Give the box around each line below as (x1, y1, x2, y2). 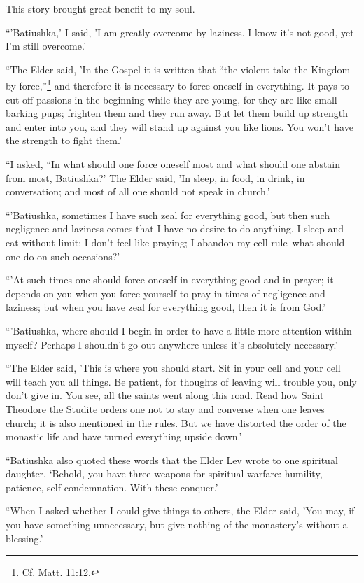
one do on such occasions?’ (6, 248, 120, 263)
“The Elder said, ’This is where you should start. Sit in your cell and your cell (6, 360, 341, 375)
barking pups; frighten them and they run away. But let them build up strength (6, 106, 349, 120)
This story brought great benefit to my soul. (6, 1, 195, 15)
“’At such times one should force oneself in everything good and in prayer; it (6, 272, 334, 287)
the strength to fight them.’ (6, 133, 122, 148)
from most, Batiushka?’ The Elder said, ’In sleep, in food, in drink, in (6, 170, 305, 185)
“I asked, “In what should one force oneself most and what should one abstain (6, 157, 341, 171)
